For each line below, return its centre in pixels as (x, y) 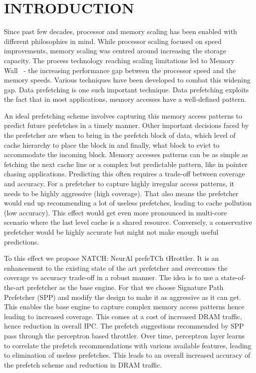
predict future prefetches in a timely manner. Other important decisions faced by (127, 125)
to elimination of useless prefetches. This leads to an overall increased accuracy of (127, 355)
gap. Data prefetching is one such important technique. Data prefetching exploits (127, 89)
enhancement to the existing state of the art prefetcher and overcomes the (116, 268)
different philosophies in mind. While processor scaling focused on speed (113, 41)
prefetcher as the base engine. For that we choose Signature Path (125, 287)
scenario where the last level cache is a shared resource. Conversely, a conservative (128, 222)
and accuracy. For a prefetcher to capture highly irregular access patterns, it (119, 184)
